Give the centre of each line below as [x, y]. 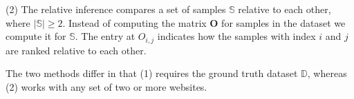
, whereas [327, 73]
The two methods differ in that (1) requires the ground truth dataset [152, 73]
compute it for [36, 36]
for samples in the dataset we [283, 22]
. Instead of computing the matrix [134, 22]
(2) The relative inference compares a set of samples [116, 9]
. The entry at [105, 36]
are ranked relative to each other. [76, 50]
